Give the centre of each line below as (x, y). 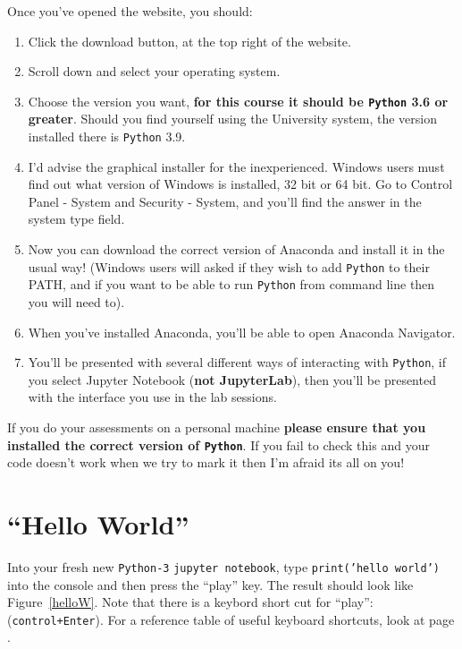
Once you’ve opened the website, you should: (130, 11)
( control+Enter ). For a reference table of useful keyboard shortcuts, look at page (231, 619)
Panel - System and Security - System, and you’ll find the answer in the (225, 201)
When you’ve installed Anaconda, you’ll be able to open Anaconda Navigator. (242, 332)
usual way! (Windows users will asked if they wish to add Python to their (229, 266)
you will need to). (76, 301)
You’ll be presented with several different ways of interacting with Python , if (237, 362)
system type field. (76, 219)
